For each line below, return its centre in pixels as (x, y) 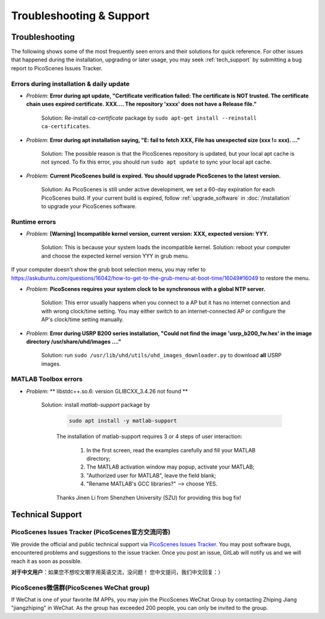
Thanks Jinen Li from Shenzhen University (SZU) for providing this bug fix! (149, 497)
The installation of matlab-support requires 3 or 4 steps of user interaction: (149, 437)
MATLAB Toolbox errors (47, 379)
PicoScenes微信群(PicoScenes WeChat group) (80, 588)
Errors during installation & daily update (70, 84)
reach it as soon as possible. (47, 561)
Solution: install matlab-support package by (96, 405)
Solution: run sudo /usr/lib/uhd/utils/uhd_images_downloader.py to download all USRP (162, 356)
